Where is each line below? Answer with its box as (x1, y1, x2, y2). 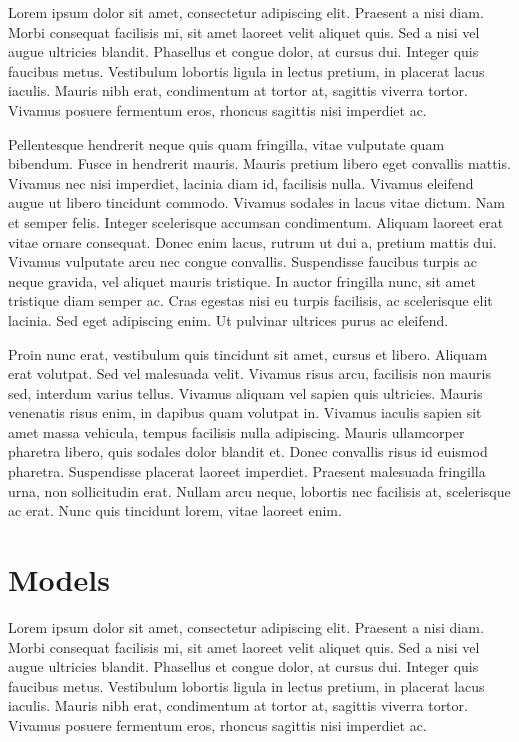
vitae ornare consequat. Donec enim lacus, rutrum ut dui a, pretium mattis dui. (8, 231, 497, 252)
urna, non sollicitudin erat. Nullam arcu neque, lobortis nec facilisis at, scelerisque (8, 480, 511, 501)
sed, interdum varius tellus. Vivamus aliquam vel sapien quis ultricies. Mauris (8, 382, 483, 403)
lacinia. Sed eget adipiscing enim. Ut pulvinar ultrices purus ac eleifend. (8, 309, 449, 330)
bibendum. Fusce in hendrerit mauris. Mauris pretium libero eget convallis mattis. (8, 153, 511, 174)
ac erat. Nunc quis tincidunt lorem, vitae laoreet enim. (8, 500, 342, 521)
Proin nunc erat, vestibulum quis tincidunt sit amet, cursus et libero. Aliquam (8, 343, 488, 364)
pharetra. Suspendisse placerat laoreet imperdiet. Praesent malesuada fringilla (8, 461, 486, 482)
